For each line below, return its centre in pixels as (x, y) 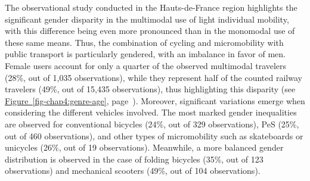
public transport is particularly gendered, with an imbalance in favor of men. (145, 54)
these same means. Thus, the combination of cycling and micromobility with (144, 42)
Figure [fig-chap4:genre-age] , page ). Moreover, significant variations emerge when (155, 100)
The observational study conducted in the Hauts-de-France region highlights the (151, 7)
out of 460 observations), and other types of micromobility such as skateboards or (154, 135)
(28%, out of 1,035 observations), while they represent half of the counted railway (154, 77)
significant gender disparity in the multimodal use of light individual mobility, (147, 19)
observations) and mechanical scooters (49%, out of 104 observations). (133, 171)
